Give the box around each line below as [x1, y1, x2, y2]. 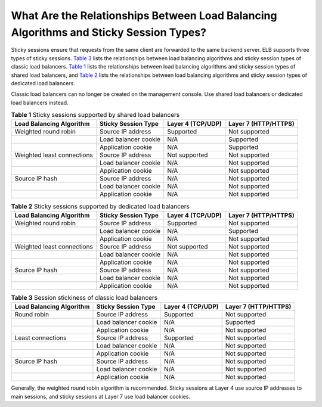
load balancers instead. [11, 99, 69, 106]
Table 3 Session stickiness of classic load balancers [11, 294, 158, 302]
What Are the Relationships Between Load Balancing [11, 9, 277, 22]
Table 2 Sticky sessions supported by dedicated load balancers [11, 202, 190, 210]
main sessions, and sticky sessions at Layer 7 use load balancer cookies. [11, 393, 191, 400]
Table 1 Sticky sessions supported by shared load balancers [11, 111, 180, 119]
